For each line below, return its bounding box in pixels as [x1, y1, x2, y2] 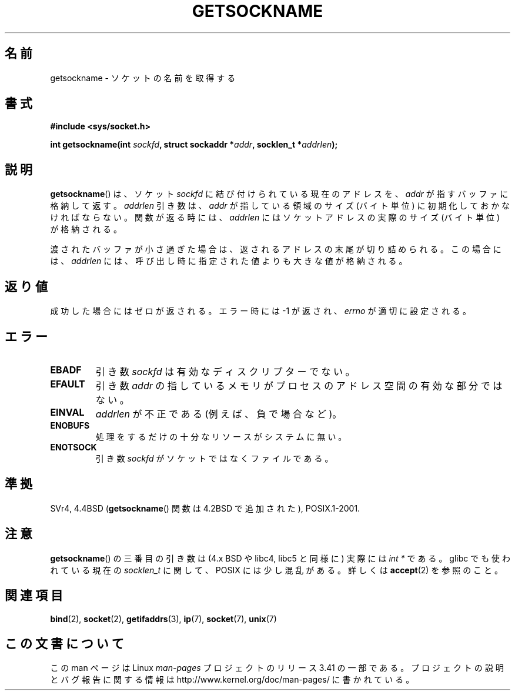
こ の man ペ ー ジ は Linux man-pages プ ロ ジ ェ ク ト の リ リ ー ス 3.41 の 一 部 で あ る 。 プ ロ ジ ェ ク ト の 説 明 [50, 663, 504, 673]
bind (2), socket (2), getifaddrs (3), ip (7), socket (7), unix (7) [50, 613, 277, 624]
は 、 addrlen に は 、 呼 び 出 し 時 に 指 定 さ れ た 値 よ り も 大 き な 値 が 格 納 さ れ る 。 [50, 256, 407, 266]
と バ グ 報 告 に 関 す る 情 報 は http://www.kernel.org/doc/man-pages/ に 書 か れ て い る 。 [50, 674, 414, 685]
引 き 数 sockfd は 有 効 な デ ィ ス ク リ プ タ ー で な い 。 [95, 365, 355, 377]
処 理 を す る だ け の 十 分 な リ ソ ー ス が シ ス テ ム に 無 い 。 [95, 431, 347, 442]
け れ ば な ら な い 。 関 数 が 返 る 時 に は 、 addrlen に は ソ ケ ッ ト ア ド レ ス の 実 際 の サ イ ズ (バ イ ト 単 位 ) [50, 212, 500, 223]
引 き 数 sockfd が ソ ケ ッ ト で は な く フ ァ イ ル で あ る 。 [95, 453, 333, 463]
